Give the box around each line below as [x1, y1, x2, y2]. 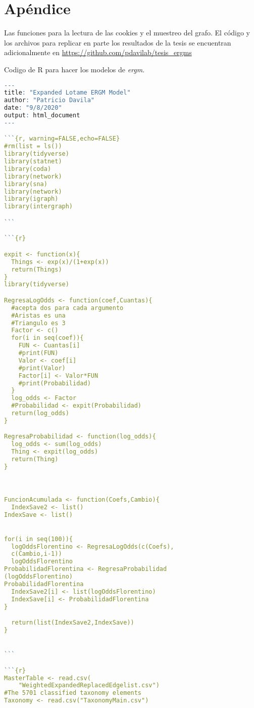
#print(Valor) [18, 364, 66, 372]
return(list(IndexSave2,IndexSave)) [11, 619, 134, 627]
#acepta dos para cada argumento [11, 304, 124, 312]
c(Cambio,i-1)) [11, 550, 62, 558]
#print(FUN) [18, 349, 59, 357]
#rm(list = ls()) [4, 143, 62, 150]
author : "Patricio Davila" [4, 97, 94, 104]
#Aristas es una [11, 312, 66, 319]
